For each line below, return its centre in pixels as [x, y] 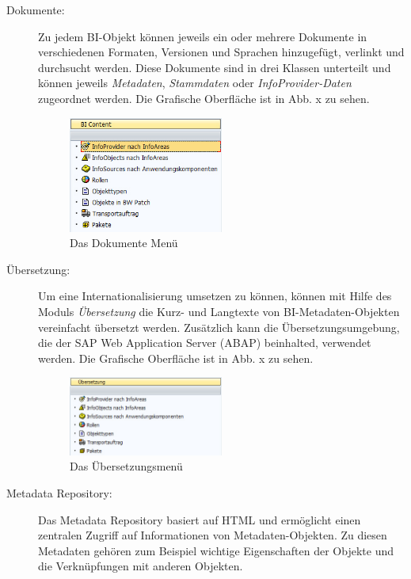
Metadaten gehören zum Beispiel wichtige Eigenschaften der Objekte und [216, 550]
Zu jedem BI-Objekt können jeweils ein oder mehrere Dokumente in [203, 36]
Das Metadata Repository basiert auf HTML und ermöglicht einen [200, 519]
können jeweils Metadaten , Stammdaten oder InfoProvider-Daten [195, 83]
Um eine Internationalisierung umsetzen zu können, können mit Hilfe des [215, 296]
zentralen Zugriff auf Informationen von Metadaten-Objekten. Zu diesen [213, 535]
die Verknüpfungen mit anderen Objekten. [141, 566]
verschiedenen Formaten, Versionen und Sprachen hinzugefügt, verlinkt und [221, 52]
